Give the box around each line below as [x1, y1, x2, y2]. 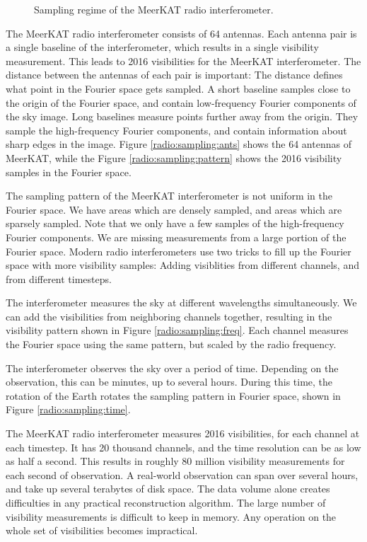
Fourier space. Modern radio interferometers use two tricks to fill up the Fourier [6, 243, 351, 258]
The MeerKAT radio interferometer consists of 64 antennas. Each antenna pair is [6, 25, 357, 40]
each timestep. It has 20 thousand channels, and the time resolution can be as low [6, 439, 361, 454]
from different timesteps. [6, 271, 112, 286]
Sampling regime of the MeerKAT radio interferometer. [34, 2, 274, 16]
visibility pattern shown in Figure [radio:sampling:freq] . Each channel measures [6, 323, 349, 338]
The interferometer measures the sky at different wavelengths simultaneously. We [6, 295, 357, 310]
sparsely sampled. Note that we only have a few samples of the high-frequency [6, 216, 344, 231]
